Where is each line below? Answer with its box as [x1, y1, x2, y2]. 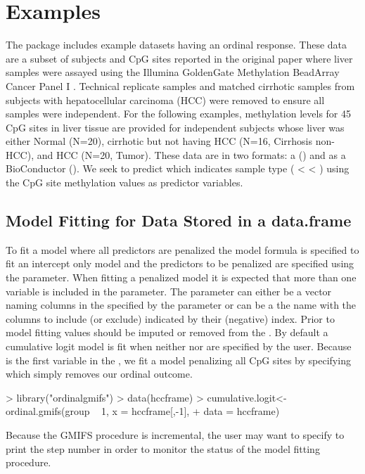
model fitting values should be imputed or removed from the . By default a [6, 325, 328, 340]
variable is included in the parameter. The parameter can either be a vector [6, 283, 332, 298]
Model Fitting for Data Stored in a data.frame [6, 210, 352, 231]
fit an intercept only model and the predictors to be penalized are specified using [6, 256, 354, 271]
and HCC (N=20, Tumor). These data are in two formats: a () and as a [37, 147, 346, 162]
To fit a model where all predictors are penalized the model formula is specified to [6, 242, 359, 257]
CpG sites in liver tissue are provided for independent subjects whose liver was [6, 120, 345, 134]
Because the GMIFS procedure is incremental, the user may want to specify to [6, 427, 345, 442]
